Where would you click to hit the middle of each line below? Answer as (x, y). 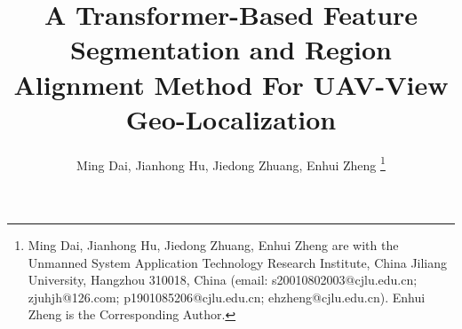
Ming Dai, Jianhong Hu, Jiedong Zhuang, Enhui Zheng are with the (213, 244)
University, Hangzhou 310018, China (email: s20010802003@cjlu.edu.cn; (223, 280)
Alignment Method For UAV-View (231, 84)
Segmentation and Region (231, 49)
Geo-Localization (231, 118)
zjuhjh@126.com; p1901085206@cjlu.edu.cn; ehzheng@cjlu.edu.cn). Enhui (227, 297)
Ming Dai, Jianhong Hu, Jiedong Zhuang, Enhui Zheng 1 (231, 163)
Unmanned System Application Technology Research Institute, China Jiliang (238, 262)
